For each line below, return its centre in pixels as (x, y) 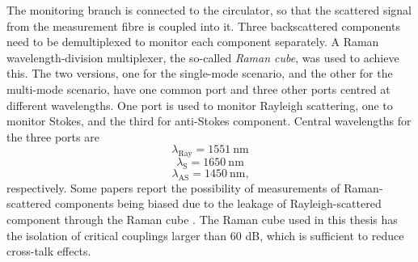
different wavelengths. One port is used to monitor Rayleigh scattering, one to (200, 105)
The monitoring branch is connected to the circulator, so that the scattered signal (209, 10)
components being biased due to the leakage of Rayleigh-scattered (218, 203)
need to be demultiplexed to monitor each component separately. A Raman (193, 42)
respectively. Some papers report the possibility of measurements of (173, 187)
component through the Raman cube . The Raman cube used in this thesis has (202, 219)
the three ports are (53, 136)
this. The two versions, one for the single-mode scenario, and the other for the (200, 73)
